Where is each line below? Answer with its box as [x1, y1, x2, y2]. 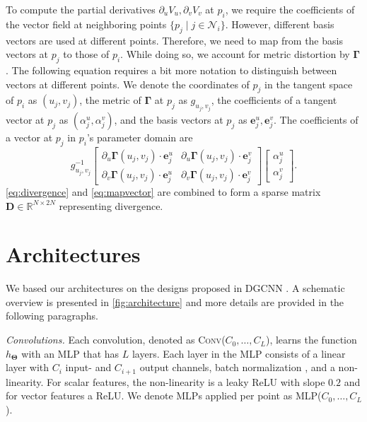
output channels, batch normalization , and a [139, 360, 335, 375]
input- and [65, 360, 112, 375]
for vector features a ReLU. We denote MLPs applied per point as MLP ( [6, 388, 322, 403]
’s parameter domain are [86, 129, 193, 144]
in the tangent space [264, 76, 353, 91]
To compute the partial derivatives [6, 2, 156, 16]
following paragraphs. [6, 308, 98, 323]
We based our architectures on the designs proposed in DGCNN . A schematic [6, 281, 345, 295]
